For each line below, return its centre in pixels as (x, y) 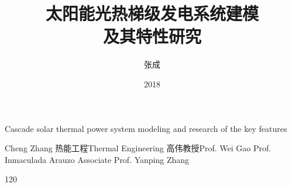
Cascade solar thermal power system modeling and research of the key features (146, 128)
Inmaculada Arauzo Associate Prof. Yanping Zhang (97, 159)
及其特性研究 (152, 36)
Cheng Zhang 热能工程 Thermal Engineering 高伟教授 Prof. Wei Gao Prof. (138, 148)
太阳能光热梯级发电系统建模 (152, 13)
